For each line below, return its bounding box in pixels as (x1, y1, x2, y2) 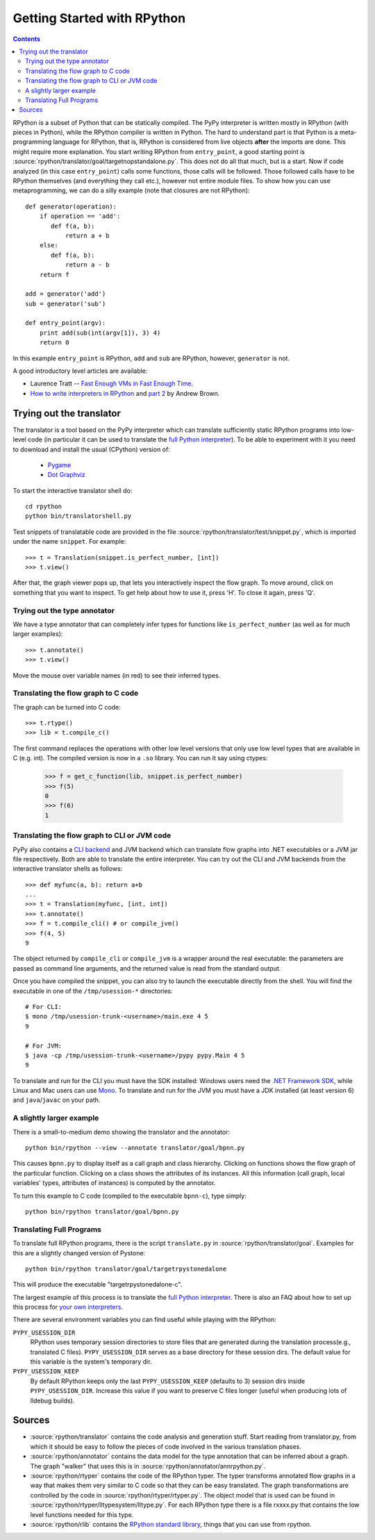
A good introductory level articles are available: (12, 367, 148, 375)
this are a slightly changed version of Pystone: (12, 1248, 146, 1257)
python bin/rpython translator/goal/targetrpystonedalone (25, 1264, 227, 1273)
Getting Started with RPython (12, 10, 186, 26)
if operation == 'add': (39, 212, 121, 220)
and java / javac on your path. (12, 1096, 101, 1104)
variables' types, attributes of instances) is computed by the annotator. (12, 1179, 216, 1187)
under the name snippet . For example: (12, 537, 126, 546)
